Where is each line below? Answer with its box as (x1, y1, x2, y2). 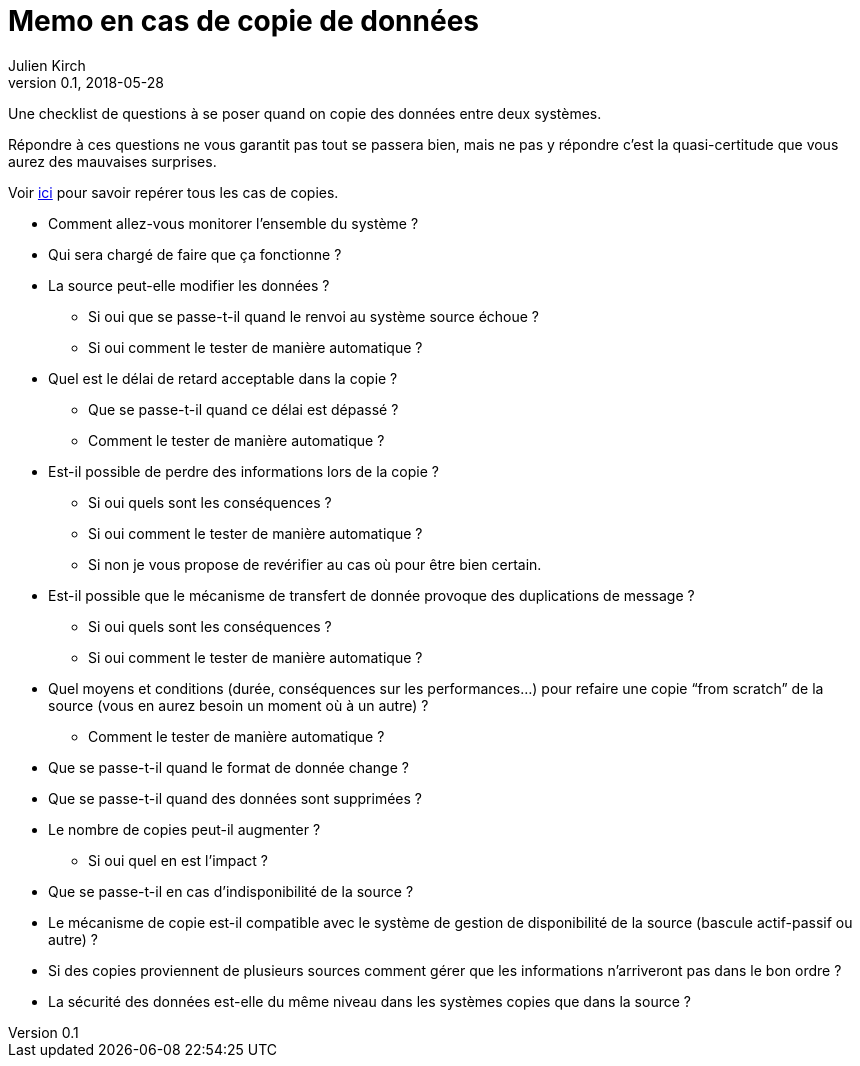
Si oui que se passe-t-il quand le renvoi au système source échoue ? (88, 307, 539, 325)
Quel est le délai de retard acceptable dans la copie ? (48, 369, 398, 387)
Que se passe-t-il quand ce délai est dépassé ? (88, 400, 399, 418)
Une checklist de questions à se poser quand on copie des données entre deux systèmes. (8, 104, 602, 122)
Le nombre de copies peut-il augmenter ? (48, 820, 321, 838)
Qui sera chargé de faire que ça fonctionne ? (48, 245, 342, 263)
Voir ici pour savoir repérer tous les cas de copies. (8, 183, 339, 201)
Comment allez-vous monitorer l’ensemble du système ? (48, 214, 419, 232)
